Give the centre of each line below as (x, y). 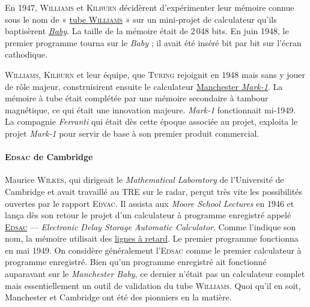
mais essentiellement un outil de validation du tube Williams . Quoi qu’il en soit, (153, 285)
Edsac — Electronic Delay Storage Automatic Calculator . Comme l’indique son (150, 226)
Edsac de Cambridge (49, 157)
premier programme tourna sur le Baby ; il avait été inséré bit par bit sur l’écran (153, 42)
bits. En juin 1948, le (250, 31)
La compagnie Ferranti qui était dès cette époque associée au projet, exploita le (151, 121)
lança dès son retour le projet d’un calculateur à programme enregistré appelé (148, 215)
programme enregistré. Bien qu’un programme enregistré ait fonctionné (136, 262)
